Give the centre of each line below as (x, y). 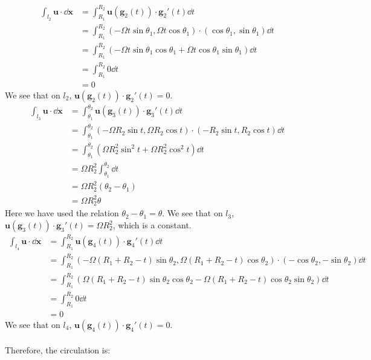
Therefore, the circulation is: (58, 349)
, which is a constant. (152, 225)
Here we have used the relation (62, 213)
